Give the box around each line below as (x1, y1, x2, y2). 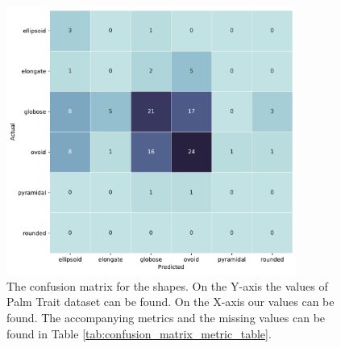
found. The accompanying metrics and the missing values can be (6, 309, 326, 326)
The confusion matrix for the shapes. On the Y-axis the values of (6, 277, 328, 294)
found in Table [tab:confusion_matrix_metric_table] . (6, 325, 272, 342)
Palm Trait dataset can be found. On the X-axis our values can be (6, 293, 335, 310)
